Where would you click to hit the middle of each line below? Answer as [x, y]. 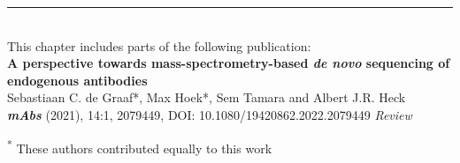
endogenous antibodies [77, 80]
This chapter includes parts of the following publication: [159, 45]
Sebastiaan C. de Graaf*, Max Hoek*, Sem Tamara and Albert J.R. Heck [207, 97]
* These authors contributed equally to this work [140, 146]
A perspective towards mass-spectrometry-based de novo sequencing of [229, 63]
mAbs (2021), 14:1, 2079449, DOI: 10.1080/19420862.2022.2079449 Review [210, 114]
